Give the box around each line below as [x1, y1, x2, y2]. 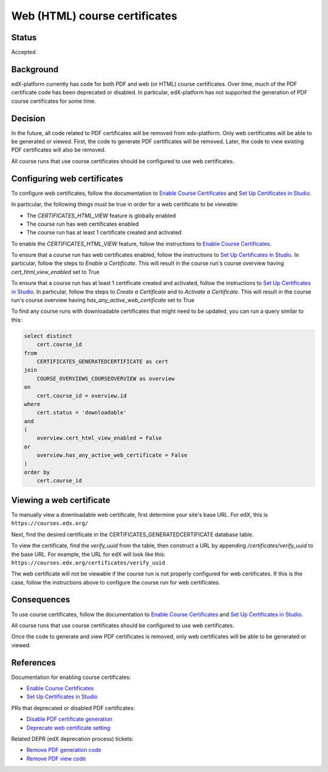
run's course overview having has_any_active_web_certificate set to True [11, 297, 195, 304]
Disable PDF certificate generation [26, 715, 112, 723]
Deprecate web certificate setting [26, 724, 111, 731]
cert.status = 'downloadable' [36, 409, 127, 416]
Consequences [11, 594, 70, 605]
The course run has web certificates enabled [26, 220, 139, 228]
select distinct [24, 332, 73, 339]
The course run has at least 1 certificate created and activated [26, 229, 182, 236]
